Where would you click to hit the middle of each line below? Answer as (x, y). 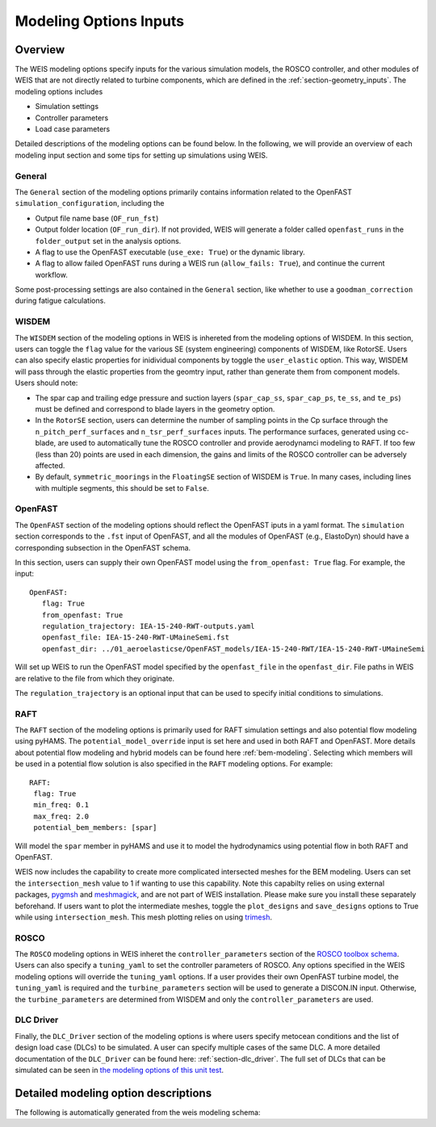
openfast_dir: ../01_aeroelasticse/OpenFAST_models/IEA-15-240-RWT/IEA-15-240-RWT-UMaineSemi (233, 649)
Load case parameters (73, 129)
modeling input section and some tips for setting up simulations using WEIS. (141, 155)
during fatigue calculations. (61, 301)
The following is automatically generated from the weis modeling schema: (138, 1112)
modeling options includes (59, 91)
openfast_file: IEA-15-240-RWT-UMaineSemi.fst (136, 637)
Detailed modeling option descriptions (113, 1093)
